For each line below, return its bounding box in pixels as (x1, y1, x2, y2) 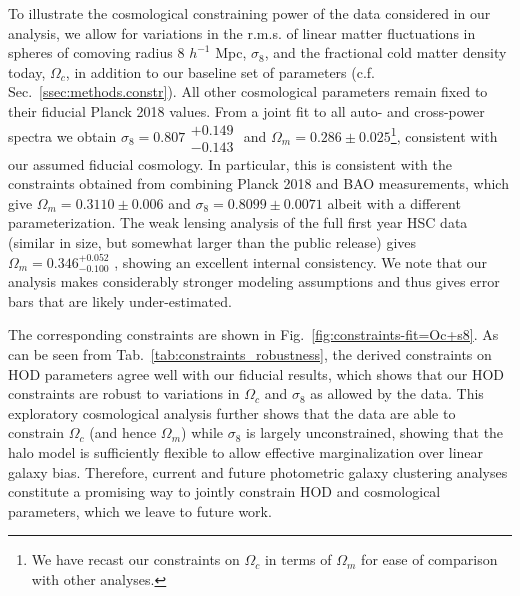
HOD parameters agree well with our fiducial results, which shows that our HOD (8, 363, 505, 384)
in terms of (264, 549, 332, 570)
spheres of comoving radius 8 (8, 42, 185, 63)
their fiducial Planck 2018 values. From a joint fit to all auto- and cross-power (8, 100, 485, 121)
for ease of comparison (361, 549, 498, 570)
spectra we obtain (8, 125, 117, 146)
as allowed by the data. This (310, 383, 484, 404)
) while (181, 422, 224, 443)
